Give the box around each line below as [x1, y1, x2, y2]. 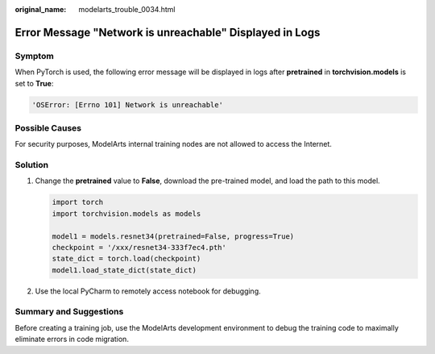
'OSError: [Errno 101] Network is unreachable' [31, 100, 223, 109]
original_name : [14, 5, 67, 14]
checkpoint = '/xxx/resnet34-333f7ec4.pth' [52, 243, 227, 252]
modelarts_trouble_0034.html [78, 5, 176, 14]
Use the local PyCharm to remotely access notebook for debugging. [35, 286, 261, 296]
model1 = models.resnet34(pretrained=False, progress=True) [52, 231, 295, 241]
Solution [14, 160, 49, 171]
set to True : [14, 78, 54, 88]
